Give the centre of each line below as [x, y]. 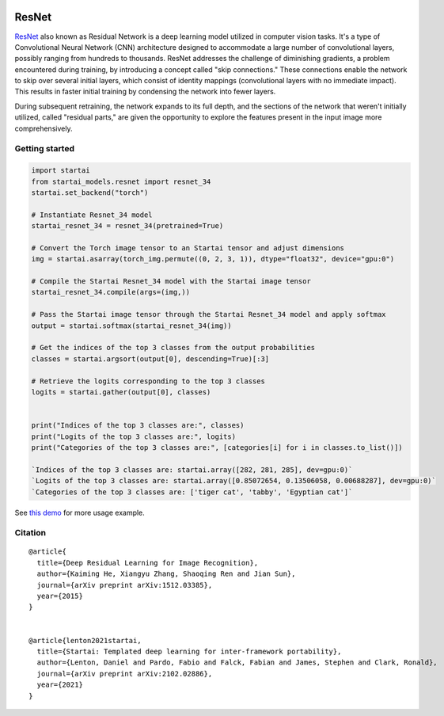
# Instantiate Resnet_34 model [92, 215]
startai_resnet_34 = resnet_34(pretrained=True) [127, 226]
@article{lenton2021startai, [85, 640]
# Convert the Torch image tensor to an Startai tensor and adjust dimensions [188, 248]
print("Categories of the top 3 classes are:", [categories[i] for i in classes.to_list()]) [217, 447]
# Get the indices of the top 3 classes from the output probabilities [173, 348]
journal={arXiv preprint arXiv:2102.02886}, [125, 674]
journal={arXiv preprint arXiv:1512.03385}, [125, 585]
